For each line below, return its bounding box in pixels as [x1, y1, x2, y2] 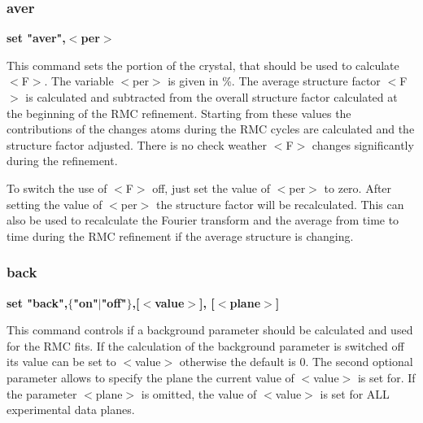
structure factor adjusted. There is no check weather [7, 136, 268, 153]
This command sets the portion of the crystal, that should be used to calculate [7, 56, 399, 73]
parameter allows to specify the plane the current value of [7, 368, 294, 386]
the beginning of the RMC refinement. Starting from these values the [7, 104, 351, 121]
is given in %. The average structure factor [168, 72, 381, 89]
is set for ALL [320, 385, 390, 402]
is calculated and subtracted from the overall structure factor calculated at [25, 89, 398, 105]
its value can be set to [7, 353, 116, 370]
